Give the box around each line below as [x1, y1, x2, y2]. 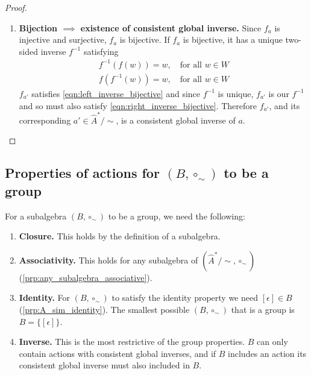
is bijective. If [119, 33, 170, 46]
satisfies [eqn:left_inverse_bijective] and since [31, 87, 201, 99]
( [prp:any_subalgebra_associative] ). [19, 271, 152, 283]
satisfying [83, 45, 119, 57]
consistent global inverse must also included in [19, 359, 190, 371]
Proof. [5, 1, 27, 13]
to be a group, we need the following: [108, 209, 245, 222]
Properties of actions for [5, 163, 160, 182]
